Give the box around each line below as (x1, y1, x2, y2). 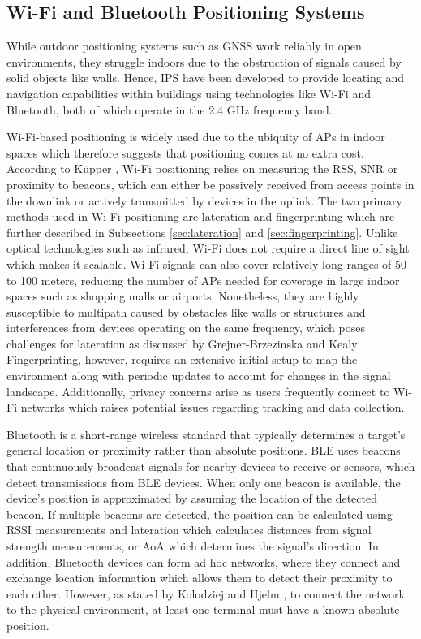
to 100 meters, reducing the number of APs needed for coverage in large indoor (6, 271, 400, 288)
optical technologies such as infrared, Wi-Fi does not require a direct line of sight (6, 240, 410, 257)
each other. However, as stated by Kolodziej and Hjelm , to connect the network (6, 585, 405, 602)
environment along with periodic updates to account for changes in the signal (6, 367, 391, 384)
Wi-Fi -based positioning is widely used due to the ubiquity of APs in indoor (6, 128, 385, 145)
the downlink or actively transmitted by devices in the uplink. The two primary (6, 192, 402, 209)
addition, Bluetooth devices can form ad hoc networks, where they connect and (6, 553, 401, 570)
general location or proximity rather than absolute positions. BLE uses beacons (6, 442, 401, 459)
